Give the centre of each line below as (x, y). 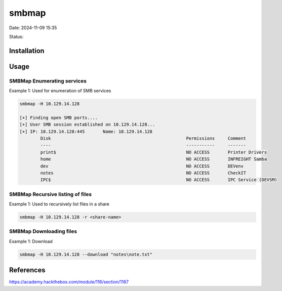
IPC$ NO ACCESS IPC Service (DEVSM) (159, 180)
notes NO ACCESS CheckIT (143, 173)
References (27, 270)
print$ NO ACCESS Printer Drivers (154, 152)
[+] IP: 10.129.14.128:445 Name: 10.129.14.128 (86, 131)
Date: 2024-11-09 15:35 (33, 28)
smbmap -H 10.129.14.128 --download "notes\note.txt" (86, 254)
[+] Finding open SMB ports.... (59, 118)
